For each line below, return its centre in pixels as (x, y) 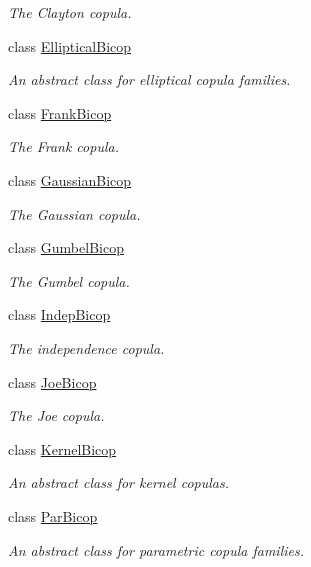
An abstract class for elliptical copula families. (149, 79)
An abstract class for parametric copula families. (156, 549)
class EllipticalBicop (70, 45)
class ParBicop (53, 515)
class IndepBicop (59, 314)
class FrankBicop (60, 112)
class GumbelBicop (66, 247)
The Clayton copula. (70, 12)
